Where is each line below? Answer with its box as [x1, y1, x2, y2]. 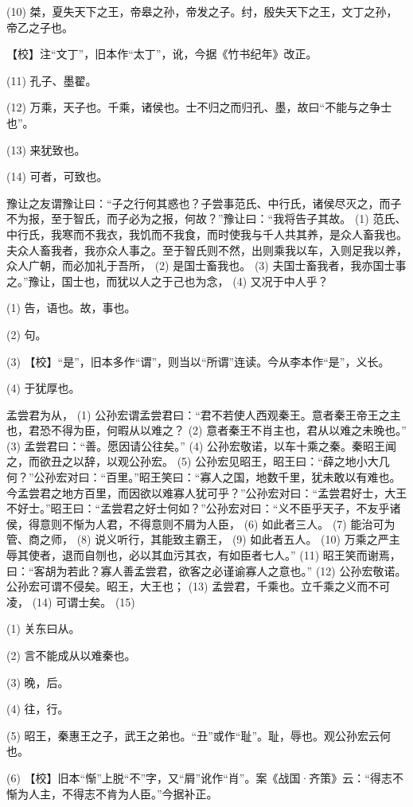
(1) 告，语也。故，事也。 [6, 299, 136, 316]
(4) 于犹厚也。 [6, 380, 80, 396]
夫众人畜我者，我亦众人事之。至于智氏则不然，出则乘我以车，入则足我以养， [6, 241, 407, 258]
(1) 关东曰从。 [6, 620, 80, 637]
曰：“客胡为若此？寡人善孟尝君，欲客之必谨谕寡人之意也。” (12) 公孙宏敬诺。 [6, 562, 407, 579]
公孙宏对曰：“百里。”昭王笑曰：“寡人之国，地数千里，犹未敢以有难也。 [33, 469, 401, 485]
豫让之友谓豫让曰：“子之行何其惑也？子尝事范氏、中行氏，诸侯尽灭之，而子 [6, 194, 402, 211]
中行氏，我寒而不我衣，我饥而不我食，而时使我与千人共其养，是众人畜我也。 [6, 225, 407, 242]
